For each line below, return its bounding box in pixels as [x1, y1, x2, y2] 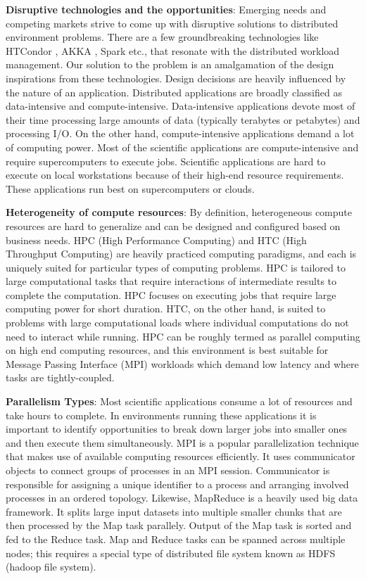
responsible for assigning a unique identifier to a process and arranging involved [6, 476, 349, 491]
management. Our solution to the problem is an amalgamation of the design [6, 57, 334, 72]
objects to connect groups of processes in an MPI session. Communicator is [6, 463, 330, 477]
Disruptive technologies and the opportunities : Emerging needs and [6, 2, 327, 16]
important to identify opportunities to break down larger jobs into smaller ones [6, 421, 348, 436]
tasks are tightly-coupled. [6, 370, 115, 385]
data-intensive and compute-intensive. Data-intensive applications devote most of [6, 98, 355, 113]
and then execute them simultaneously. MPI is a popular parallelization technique [6, 435, 359, 450]
